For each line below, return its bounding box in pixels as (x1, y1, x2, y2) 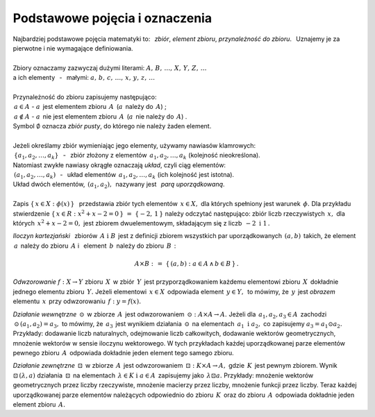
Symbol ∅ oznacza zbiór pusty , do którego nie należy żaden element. (12, 122, 212, 130)
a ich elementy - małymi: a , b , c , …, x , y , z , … (12, 74, 156, 82)
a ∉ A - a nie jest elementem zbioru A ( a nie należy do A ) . (14, 112, 187, 121)
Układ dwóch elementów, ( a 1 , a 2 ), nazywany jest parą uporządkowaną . (12, 180, 225, 190)
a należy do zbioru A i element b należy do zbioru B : (14, 241, 176, 250)
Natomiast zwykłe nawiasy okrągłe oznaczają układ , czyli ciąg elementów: (12, 160, 226, 169)
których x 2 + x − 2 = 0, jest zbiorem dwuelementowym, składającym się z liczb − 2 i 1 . (12, 219, 270, 227)
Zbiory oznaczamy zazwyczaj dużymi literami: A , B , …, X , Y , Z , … (12, 63, 207, 72)
